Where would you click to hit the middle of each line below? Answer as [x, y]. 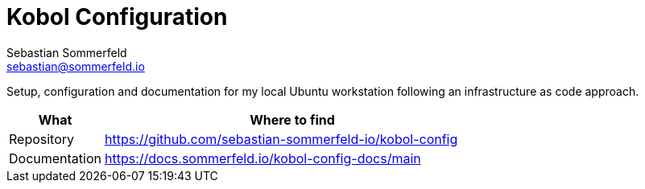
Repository [42, 139]
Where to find [292, 119]
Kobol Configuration [117, 17]
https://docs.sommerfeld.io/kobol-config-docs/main [263, 158]
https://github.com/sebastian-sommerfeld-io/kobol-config [281, 139]
